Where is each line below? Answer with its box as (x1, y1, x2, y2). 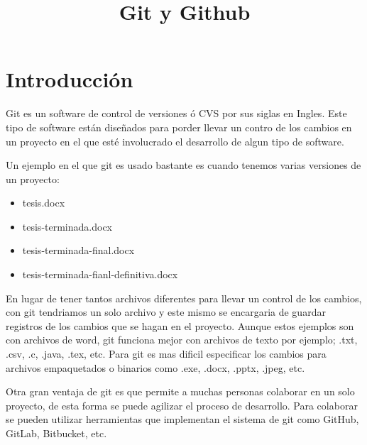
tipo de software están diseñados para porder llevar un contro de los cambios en (6, 119, 352, 134)
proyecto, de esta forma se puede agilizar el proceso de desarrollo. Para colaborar (6, 397, 358, 412)
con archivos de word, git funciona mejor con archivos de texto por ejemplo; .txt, (6, 332, 358, 347)
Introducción (6, 65, 133, 94)
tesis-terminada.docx (22, 219, 112, 234)
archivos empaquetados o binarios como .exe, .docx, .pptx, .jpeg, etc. (6, 360, 305, 375)
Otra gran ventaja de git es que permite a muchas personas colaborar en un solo (6, 384, 355, 399)
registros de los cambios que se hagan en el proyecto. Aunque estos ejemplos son (6, 318, 354, 333)
